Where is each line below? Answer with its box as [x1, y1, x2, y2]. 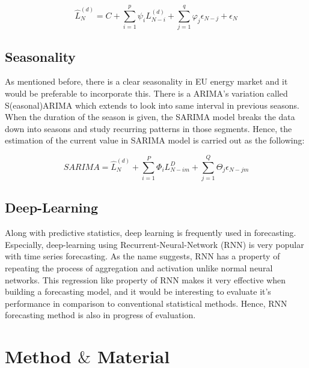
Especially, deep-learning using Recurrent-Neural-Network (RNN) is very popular [5, 238, 304, 250]
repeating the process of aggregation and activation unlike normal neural [5, 262, 273, 274]
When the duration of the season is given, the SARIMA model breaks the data [5, 110, 295, 123]
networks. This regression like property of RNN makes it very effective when [5, 273, 286, 286]
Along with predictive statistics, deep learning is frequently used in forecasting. [5, 226, 296, 239]
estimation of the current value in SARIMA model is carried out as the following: [5, 134, 305, 146]
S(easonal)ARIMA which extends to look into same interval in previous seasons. [5, 98, 300, 111]
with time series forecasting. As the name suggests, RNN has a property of [5, 250, 280, 262]
